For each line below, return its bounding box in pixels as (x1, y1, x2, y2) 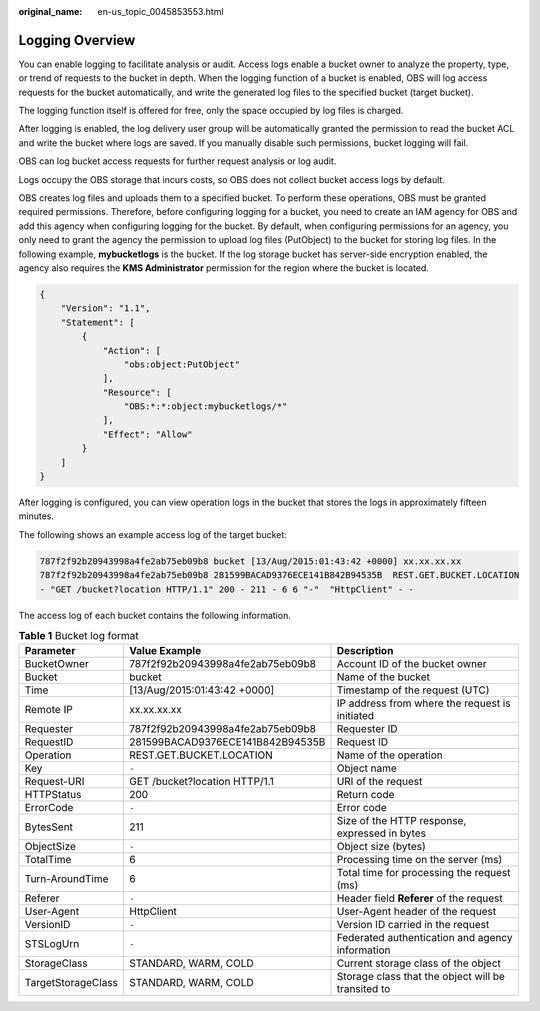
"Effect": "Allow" (102, 428, 194, 440)
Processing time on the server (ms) (336, 853, 503, 867)
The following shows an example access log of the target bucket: (18, 528, 287, 540)
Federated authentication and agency (336, 931, 513, 945)
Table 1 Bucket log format (18, 629, 139, 643)
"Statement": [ (60, 316, 135, 328)
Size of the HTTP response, (336, 814, 467, 828)
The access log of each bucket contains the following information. (18, 609, 292, 621)
